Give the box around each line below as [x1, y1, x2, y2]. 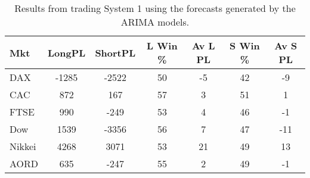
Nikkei [10, 139, 36, 153]
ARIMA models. [120, 15, 190, 29]
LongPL [48, 45, 86, 60]
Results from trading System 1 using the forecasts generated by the [14, 1, 296, 15]
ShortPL [95, 45, 136, 60]
